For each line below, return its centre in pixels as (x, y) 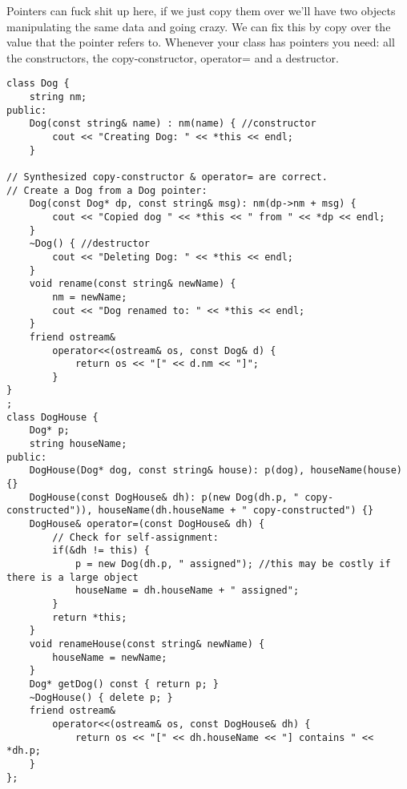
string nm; (58, 97)
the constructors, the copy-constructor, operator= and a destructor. (173, 57)
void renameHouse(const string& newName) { (147, 644)
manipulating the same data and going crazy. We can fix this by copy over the (199, 26)
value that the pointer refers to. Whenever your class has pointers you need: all (201, 42)
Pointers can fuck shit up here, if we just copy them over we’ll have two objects (201, 10)
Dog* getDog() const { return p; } (124, 684)
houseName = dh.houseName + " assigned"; (187, 591)
